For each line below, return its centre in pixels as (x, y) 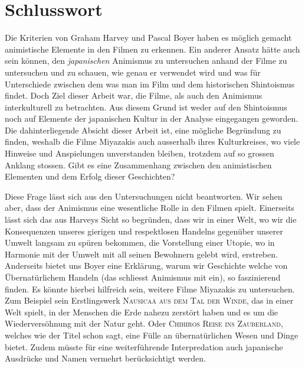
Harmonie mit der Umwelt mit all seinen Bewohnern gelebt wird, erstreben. (141, 254)
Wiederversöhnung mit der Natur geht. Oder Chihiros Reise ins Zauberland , (144, 323)
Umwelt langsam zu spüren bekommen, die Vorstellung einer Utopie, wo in (140, 242)
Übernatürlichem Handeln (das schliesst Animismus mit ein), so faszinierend (143, 277)
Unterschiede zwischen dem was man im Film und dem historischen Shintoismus (150, 84)
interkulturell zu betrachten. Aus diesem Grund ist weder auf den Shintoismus (146, 107)
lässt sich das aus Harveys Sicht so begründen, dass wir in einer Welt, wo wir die (151, 219)
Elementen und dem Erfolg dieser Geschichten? (90, 176)
